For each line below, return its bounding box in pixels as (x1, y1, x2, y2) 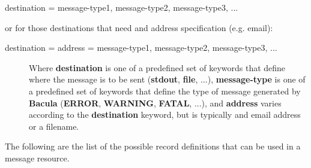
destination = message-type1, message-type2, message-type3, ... (5, 1, 238, 13)
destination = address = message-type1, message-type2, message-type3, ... (5, 41, 277, 54)
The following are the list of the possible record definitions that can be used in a (5, 140, 301, 152)
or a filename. (29, 120, 79, 132)
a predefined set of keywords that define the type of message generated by (29, 84, 301, 97)
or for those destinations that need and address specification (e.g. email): (5, 21, 273, 33)
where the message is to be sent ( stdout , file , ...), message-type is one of (29, 73, 306, 85)
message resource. (5, 151, 70, 164)
